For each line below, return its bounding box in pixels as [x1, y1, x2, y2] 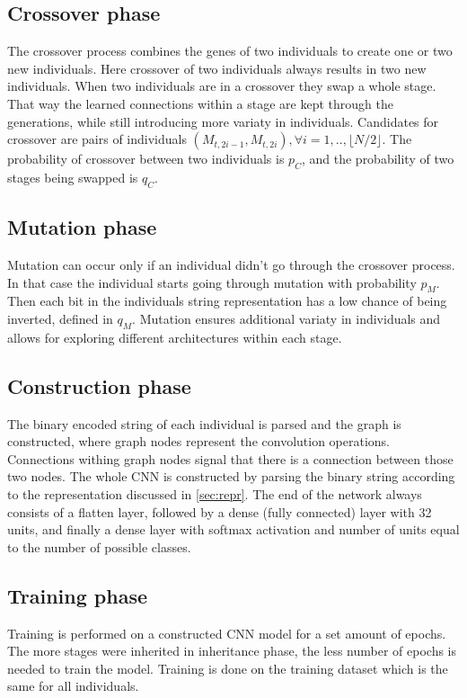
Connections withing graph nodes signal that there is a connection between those [7, 449, 454, 468]
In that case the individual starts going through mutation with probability [7, 273, 417, 291]
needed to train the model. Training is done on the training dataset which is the [7, 658, 448, 677]
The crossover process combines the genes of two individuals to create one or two [7, 41, 453, 60]
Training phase [7, 581, 148, 609]
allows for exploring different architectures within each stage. [7, 327, 342, 346]
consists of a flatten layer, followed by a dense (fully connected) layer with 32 [7, 502, 432, 521]
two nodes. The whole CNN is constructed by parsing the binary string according [7, 467, 455, 486]
